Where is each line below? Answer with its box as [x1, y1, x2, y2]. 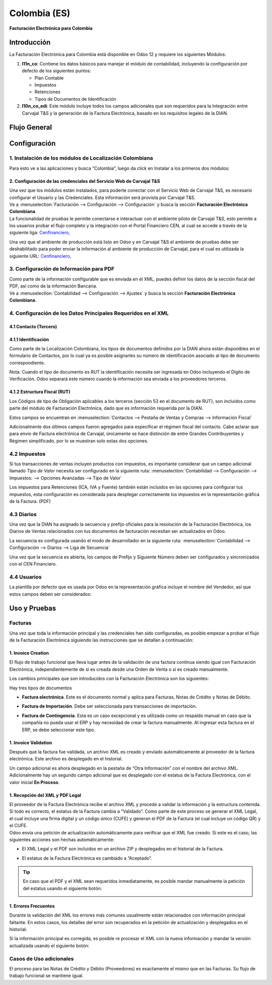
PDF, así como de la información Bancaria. [9, 283, 98, 289]
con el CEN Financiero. [9, 561, 57, 567]
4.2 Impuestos [9, 450, 46, 457]
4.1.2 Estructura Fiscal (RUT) [9, 389, 71, 395]
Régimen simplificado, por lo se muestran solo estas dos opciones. [9, 438, 149, 444]
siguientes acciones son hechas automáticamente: [9, 836, 115, 842]
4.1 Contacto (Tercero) [9, 323, 57, 329]
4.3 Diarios [9, 511, 37, 518]
